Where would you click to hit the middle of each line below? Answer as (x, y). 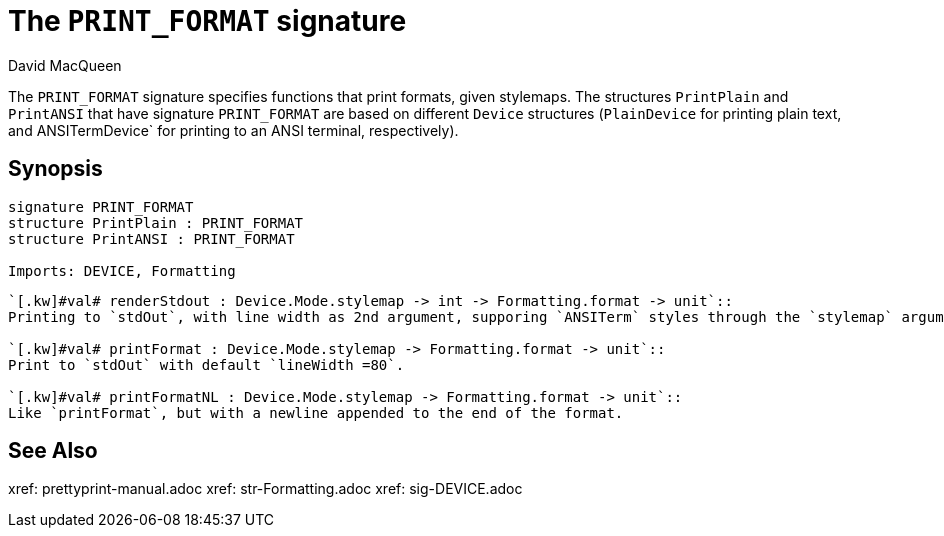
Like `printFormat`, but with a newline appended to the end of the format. (316, 412)
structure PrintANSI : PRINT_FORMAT (151, 238)
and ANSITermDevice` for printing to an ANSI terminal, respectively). (233, 130)
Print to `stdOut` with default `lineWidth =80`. (206, 364)
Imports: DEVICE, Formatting (122, 270)
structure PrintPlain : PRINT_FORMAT (156, 222)
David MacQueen (65, 65)
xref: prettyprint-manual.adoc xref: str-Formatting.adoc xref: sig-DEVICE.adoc (265, 489)
